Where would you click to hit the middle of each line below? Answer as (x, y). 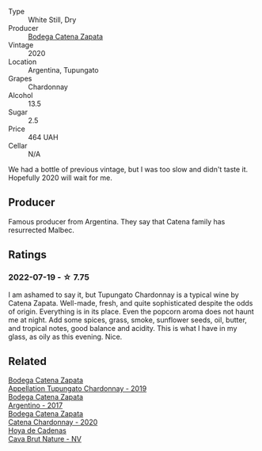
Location (23, 62)
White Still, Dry (52, 20)
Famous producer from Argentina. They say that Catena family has (117, 221)
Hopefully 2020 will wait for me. (60, 178)
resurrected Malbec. (42, 230)
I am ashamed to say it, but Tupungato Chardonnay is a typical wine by (123, 295)
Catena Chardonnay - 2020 (53, 423)
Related (28, 361)
